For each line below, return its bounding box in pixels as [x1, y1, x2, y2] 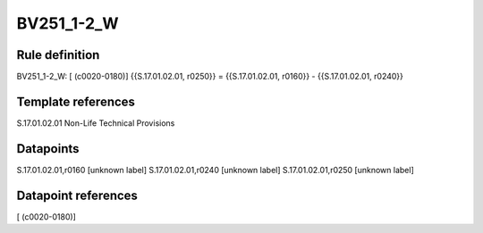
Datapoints [16, 141, 80, 156]
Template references [16, 94, 136, 109]
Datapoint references [16, 187, 139, 203]
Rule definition [16, 47, 100, 62]
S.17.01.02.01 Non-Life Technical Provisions [16, 117, 175, 129]
